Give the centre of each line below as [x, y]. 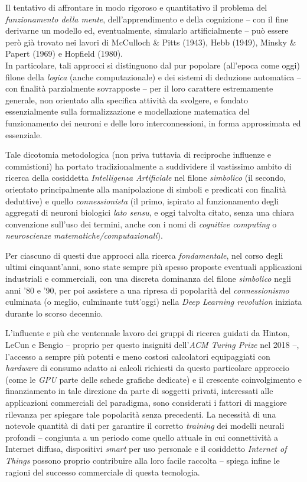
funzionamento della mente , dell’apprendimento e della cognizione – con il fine [147, 19]
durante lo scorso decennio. [54, 313]
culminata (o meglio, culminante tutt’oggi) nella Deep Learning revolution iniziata [154, 302]
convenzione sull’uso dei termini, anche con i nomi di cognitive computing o [141, 224]
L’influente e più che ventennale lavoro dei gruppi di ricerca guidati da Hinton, [148, 333]
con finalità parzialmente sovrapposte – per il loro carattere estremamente [139, 88]
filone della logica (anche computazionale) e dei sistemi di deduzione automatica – [153, 76]
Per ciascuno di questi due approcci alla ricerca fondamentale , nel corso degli [144, 255]
